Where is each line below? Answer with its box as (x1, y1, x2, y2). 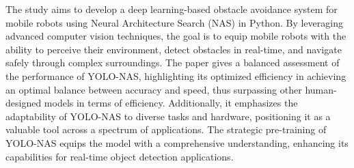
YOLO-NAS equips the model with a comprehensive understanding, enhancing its (5, 135, 349, 150)
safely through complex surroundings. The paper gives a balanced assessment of (5, 55, 340, 70)
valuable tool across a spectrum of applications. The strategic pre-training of (5, 122, 327, 137)
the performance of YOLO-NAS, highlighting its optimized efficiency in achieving (5, 68, 346, 83)
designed (5, 96, 42, 110)
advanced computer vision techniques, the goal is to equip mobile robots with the (5, 29, 346, 43)
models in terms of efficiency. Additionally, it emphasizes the (44, 96, 298, 110)
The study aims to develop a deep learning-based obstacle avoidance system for (5, 2, 338, 16)
